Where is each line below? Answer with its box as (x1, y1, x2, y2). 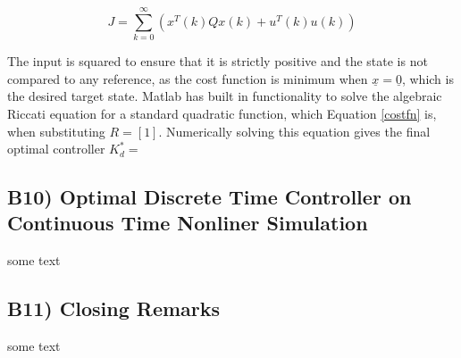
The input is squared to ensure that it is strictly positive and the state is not (7, 52, 428, 71)
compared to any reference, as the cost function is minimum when (7, 69, 368, 87)
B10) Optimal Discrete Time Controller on (7, 183, 412, 211)
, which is (401, 69, 454, 87)
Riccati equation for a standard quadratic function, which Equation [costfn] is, (7, 104, 437, 122)
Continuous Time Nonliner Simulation (7, 209, 368, 237)
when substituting (7, 121, 105, 140)
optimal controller (7, 139, 105, 158)
